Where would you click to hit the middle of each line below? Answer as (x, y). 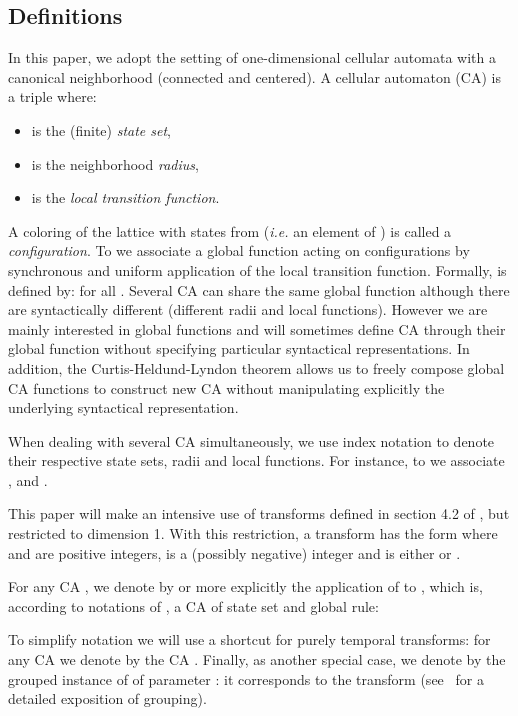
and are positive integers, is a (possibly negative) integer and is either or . (234, 552)
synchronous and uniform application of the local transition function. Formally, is (257, 269)
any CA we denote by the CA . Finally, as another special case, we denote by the (257, 659)
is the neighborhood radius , (115, 163)
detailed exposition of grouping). (107, 698)
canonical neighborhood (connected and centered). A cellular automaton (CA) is (254, 76)
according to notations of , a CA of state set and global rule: (193, 605)
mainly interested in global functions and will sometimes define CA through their (257, 328)
